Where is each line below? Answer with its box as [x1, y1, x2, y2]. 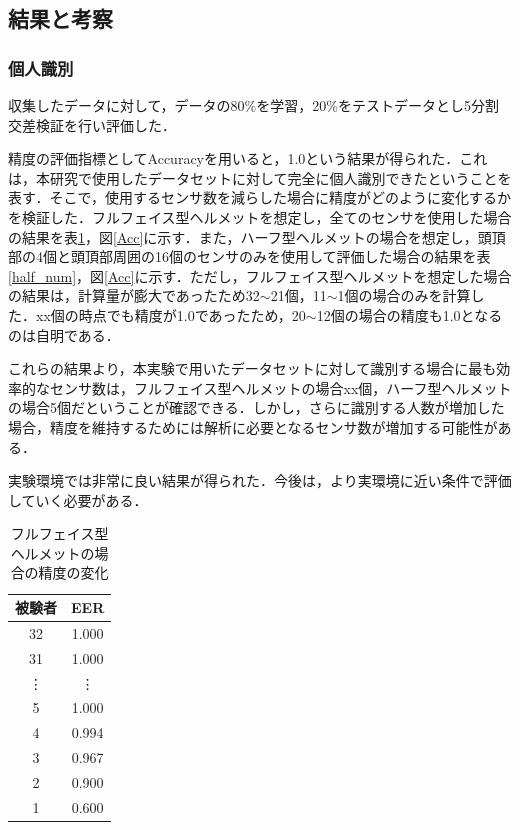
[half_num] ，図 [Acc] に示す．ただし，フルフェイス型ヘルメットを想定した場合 [8, 265, 512, 286]
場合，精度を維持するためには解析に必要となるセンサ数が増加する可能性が [8, 416, 498, 437]
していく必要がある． [8, 489, 148, 510]
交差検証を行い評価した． [8, 114, 176, 135]
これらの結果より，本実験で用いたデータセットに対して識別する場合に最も [8, 358, 497, 379]
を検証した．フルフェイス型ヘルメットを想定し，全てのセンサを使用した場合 [8, 206, 512, 227]
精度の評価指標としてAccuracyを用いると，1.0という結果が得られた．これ [8, 148, 488, 169]
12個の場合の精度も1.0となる [316, 304, 503, 325]
